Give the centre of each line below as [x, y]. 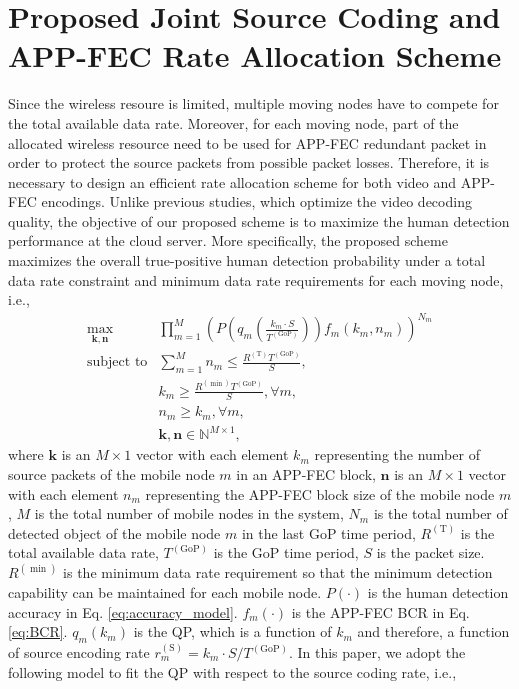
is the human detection [438, 592]
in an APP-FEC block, [306, 474]
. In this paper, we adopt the [377, 652]
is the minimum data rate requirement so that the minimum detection [278, 572]
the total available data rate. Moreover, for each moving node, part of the [233, 122]
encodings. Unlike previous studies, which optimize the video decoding [256, 201]
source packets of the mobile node [111, 474]
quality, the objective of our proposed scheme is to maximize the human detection [259, 220]
